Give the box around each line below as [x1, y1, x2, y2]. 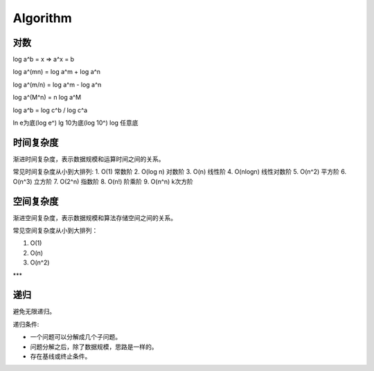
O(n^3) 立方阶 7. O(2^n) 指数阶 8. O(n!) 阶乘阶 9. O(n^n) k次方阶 [12, 177, 194, 185]
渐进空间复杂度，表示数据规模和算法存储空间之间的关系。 [12, 213, 177, 221]
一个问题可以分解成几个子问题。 [30, 333, 121, 341]
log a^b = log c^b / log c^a [12, 106, 88, 114]
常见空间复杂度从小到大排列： [12, 226, 98, 235]
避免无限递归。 [12, 307, 55, 316]
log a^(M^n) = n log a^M [12, 93, 82, 102]
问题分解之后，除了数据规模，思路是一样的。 [30, 343, 158, 351]
